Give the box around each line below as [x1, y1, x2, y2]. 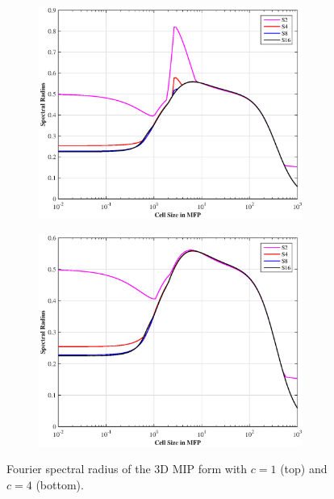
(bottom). [35, 476, 84, 493]
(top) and [280, 460, 328, 477]
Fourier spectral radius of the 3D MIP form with [6, 460, 248, 477]
